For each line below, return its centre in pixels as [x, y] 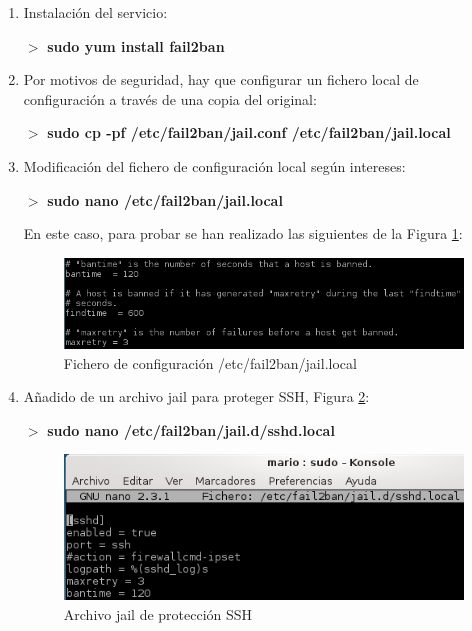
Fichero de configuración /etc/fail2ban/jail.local [210, 362]
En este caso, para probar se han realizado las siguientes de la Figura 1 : [243, 233]
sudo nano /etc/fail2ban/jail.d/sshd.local [191, 429]
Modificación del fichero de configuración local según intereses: [214, 165]
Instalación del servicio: [95, 12]
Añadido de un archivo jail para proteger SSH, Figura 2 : [196, 396]
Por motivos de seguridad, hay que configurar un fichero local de [221, 79]
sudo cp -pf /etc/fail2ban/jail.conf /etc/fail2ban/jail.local [249, 132]
